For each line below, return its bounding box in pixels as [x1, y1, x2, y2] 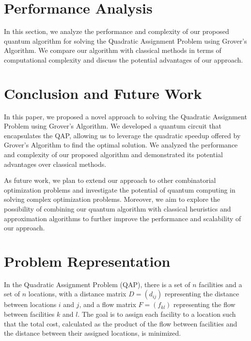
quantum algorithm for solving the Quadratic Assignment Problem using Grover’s [4, 35, 247, 46]
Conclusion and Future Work [4, 83, 202, 103]
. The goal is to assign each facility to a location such [78, 309, 236, 319]
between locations [4, 299, 57, 309]
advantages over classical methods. [4, 159, 107, 169]
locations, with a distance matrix [28, 289, 126, 299]
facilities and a [199, 279, 242, 289]
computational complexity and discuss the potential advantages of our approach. [4, 54, 243, 65]
